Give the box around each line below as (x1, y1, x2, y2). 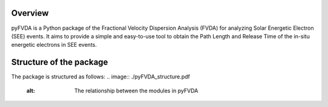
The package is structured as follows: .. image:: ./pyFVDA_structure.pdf (11, 73, 191, 80)
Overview (11, 8, 49, 18)
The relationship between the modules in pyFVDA (74, 87, 199, 94)
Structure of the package (11, 57, 109, 67)
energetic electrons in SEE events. (11, 41, 97, 49)
